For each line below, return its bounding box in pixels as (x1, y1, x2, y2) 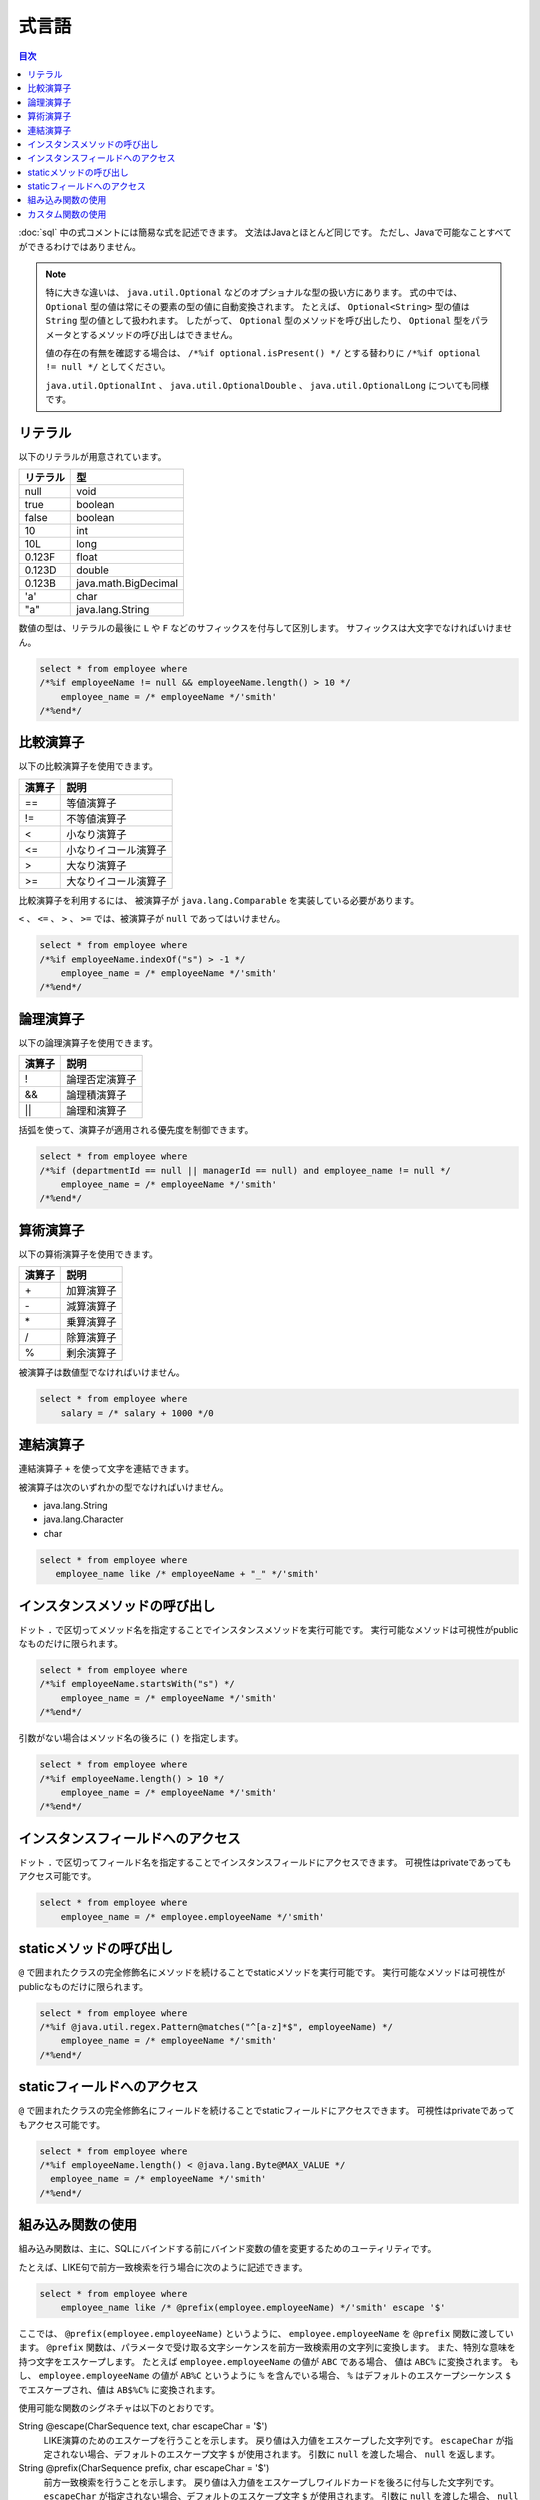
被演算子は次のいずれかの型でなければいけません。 (18, 1481, 229, 1493)
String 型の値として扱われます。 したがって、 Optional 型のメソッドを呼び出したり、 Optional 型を (45, 315, 472, 327)
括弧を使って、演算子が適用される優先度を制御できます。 (18, 1124, 254, 1136)
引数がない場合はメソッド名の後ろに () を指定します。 (18, 1732, 244, 1744)
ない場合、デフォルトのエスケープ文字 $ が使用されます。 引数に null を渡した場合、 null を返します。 (69, 2448, 500, 2460)
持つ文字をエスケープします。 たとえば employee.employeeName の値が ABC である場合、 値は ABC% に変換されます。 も (18, 2355, 519, 2367)
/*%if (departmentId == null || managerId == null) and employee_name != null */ (39, 1165, 452, 1176)
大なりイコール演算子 (66, 874, 167, 888)
